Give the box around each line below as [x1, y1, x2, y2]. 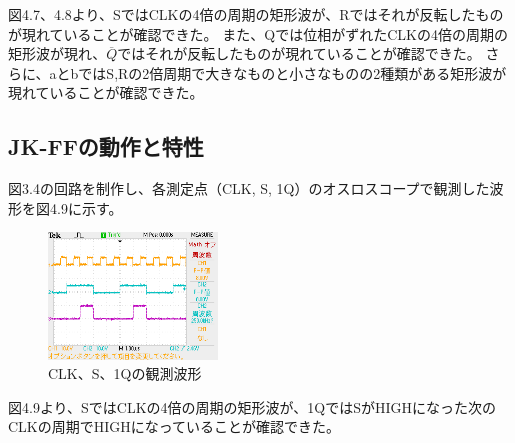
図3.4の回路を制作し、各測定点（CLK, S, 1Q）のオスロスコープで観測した [8, 178, 490, 199]
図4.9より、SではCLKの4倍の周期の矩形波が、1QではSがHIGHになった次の [8, 396, 497, 417]
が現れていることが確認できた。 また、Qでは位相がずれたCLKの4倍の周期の [8, 23, 508, 44]
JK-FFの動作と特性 [8, 131, 204, 162]
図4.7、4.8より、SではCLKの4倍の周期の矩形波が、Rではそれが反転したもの [8, 4, 504, 24]
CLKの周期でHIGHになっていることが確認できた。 [8, 416, 341, 437]
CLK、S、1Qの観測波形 [48, 363, 202, 384]
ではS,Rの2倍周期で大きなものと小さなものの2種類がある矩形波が [78, 62, 507, 83]
